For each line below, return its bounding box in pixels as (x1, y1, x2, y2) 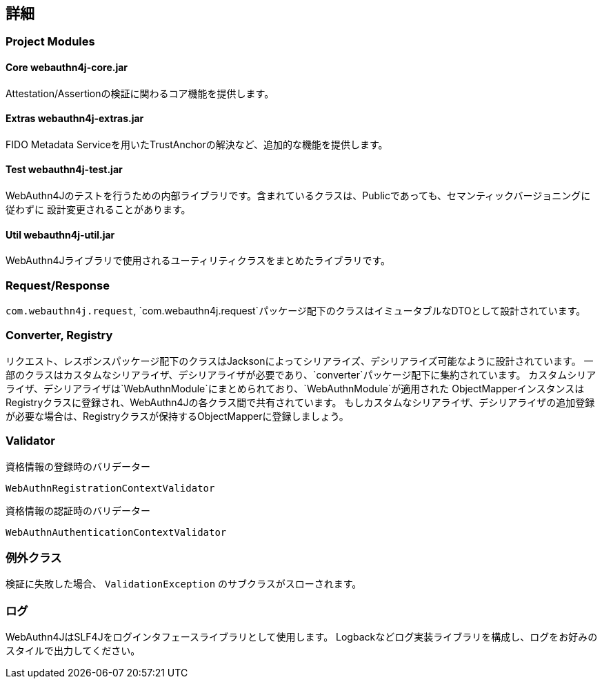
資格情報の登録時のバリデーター (6, 460, 150, 472)
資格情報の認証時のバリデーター (6, 504, 150, 516)
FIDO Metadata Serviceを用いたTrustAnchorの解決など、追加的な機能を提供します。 (6, 138, 388, 150)
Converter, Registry (6, 328, 113, 343)
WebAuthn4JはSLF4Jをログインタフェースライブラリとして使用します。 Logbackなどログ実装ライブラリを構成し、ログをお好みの (6, 631, 598, 643)
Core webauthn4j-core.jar (6, 61, 128, 74)
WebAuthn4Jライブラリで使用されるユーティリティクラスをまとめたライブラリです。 (6, 254, 391, 267)
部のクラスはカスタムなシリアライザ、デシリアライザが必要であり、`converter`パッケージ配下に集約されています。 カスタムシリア (6, 368, 596, 381)
